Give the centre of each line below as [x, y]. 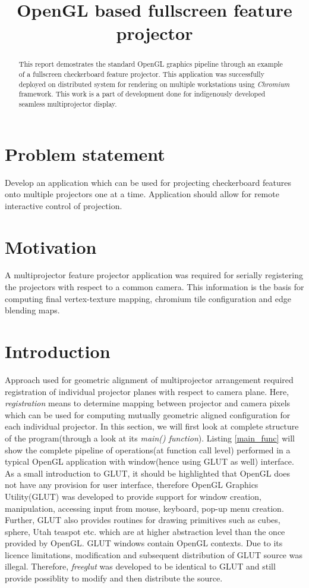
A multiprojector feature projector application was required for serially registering [154, 275]
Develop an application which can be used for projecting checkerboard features [148, 182]
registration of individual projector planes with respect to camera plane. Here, [147, 391]
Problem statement [85, 153]
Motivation [51, 246]
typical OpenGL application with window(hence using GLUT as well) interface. [149, 461]
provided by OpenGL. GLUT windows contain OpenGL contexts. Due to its [144, 543]
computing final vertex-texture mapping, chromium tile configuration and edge [148, 298]
